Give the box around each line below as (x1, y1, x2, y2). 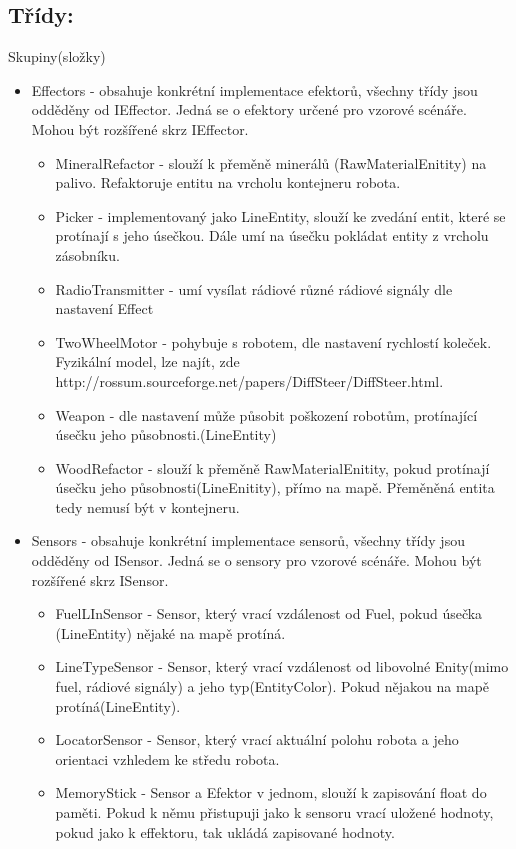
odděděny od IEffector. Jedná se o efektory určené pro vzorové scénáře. (31, 99, 467, 120)
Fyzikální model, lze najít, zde (55, 351, 240, 372)
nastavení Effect (55, 298, 154, 319)
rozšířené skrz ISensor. (31, 569, 169, 590)
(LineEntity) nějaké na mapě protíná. (55, 622, 286, 643)
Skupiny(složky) (8, 46, 106, 67)
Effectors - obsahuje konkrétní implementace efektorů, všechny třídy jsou (31, 79, 478, 100)
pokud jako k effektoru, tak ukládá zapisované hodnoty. (55, 821, 395, 842)
